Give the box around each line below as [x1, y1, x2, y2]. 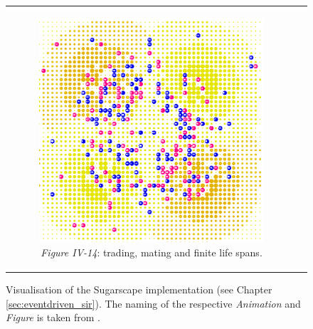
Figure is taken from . [6, 310, 100, 325]
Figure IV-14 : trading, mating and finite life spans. [41, 244, 262, 259]
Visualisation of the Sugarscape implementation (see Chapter [6, 282, 272, 297]
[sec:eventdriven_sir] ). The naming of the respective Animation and [6, 296, 301, 310]
